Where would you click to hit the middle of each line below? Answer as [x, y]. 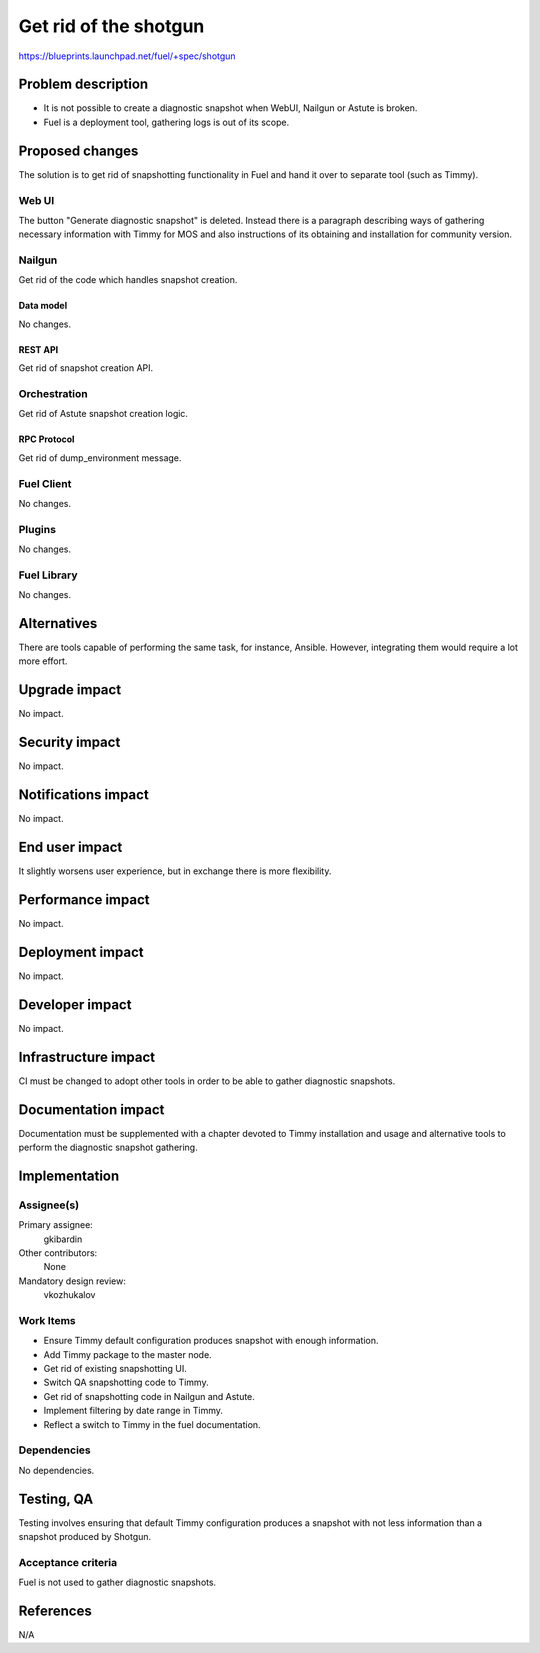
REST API [38, 349]
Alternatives [58, 623]
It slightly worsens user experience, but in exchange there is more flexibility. [175, 871]
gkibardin [63, 1239]
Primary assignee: [56, 1225]
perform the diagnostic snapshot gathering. [108, 1147]
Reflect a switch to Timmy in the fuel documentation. [152, 1424]
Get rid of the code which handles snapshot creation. [128, 280]
